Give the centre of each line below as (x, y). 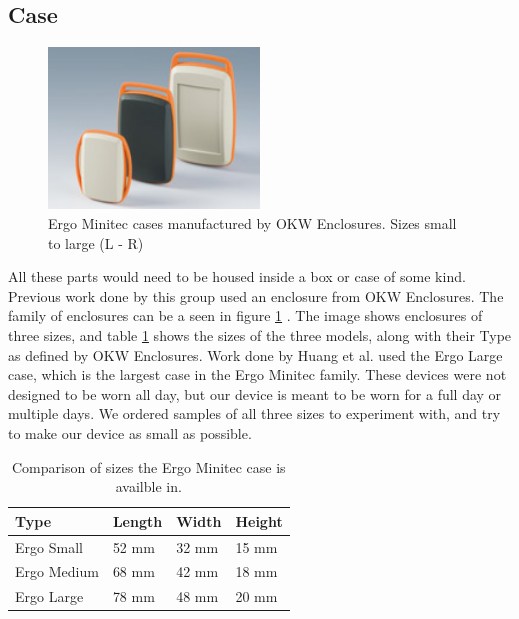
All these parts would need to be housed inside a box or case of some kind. (237, 276)
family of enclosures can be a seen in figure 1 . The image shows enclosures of (245, 315)
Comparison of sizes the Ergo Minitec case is (149, 466)
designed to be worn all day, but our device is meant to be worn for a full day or (255, 393)
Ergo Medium (57, 571)
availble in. (148, 486)
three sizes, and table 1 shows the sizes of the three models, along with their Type (260, 335)
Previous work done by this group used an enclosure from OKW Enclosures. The (256, 295)
